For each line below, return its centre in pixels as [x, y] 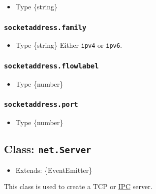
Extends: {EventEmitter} [54, 170]
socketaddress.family [45, 27]
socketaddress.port [41, 105]
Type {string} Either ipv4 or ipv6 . [69, 45]
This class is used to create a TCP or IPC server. [78, 186]
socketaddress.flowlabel [51, 66]
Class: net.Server [48, 149]
